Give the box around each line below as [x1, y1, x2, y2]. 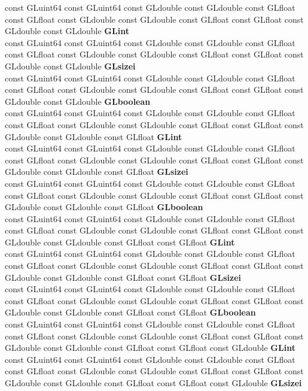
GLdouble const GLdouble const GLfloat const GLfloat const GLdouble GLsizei [5, 377, 302, 389]
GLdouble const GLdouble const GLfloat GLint [5, 130, 182, 143]
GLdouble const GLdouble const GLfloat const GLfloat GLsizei [5, 271, 242, 283]
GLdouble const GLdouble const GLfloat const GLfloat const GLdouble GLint [5, 341, 295, 354]
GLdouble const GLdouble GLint [5, 25, 129, 37]
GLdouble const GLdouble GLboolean [5, 95, 151, 107]
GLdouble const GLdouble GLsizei [5, 59, 136, 72]
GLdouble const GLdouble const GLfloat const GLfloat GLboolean [5, 306, 256, 319]
